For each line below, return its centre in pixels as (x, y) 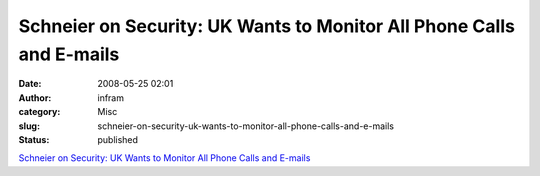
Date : (30, 84)
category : (39, 112)
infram (111, 97)
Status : (34, 139)
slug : (29, 126)
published (118, 139)
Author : (35, 97)
